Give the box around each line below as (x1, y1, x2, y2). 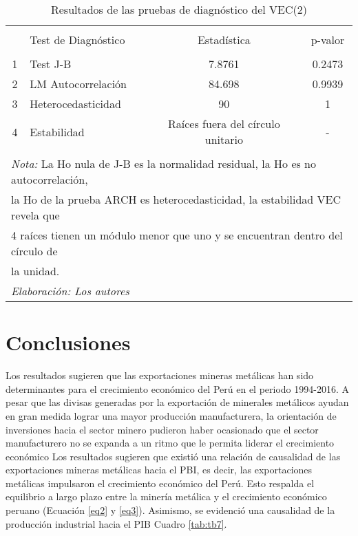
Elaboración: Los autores (11, 283, 129, 299)
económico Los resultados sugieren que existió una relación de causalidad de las (6, 449, 341, 463)
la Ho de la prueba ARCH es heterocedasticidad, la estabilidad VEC (11, 191, 341, 207)
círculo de (11, 243, 58, 259)
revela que (11, 207, 60, 223)
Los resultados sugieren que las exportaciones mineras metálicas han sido (6, 368, 314, 383)
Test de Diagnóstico (30, 32, 125, 47)
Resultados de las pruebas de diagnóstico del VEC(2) (50, 1, 308, 17)
